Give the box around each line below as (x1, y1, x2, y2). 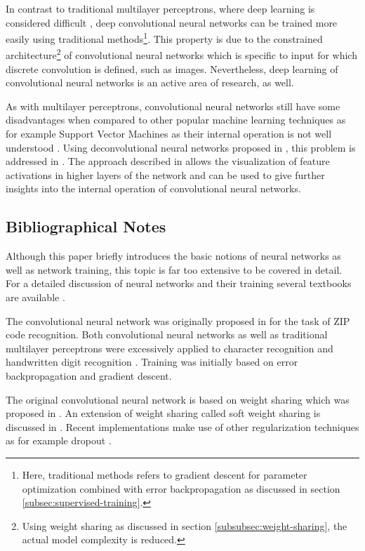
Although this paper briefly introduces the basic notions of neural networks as (6, 248, 341, 263)
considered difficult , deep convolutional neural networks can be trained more (6, 15, 338, 29)
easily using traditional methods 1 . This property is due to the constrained (6, 29, 323, 46)
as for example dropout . (6, 433, 112, 448)
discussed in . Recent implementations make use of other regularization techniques (6, 419, 359, 434)
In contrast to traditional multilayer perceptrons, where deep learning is (6, 1, 315, 15)
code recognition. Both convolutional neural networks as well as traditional (6, 327, 328, 342)
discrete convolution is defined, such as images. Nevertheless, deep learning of (6, 61, 338, 76)
